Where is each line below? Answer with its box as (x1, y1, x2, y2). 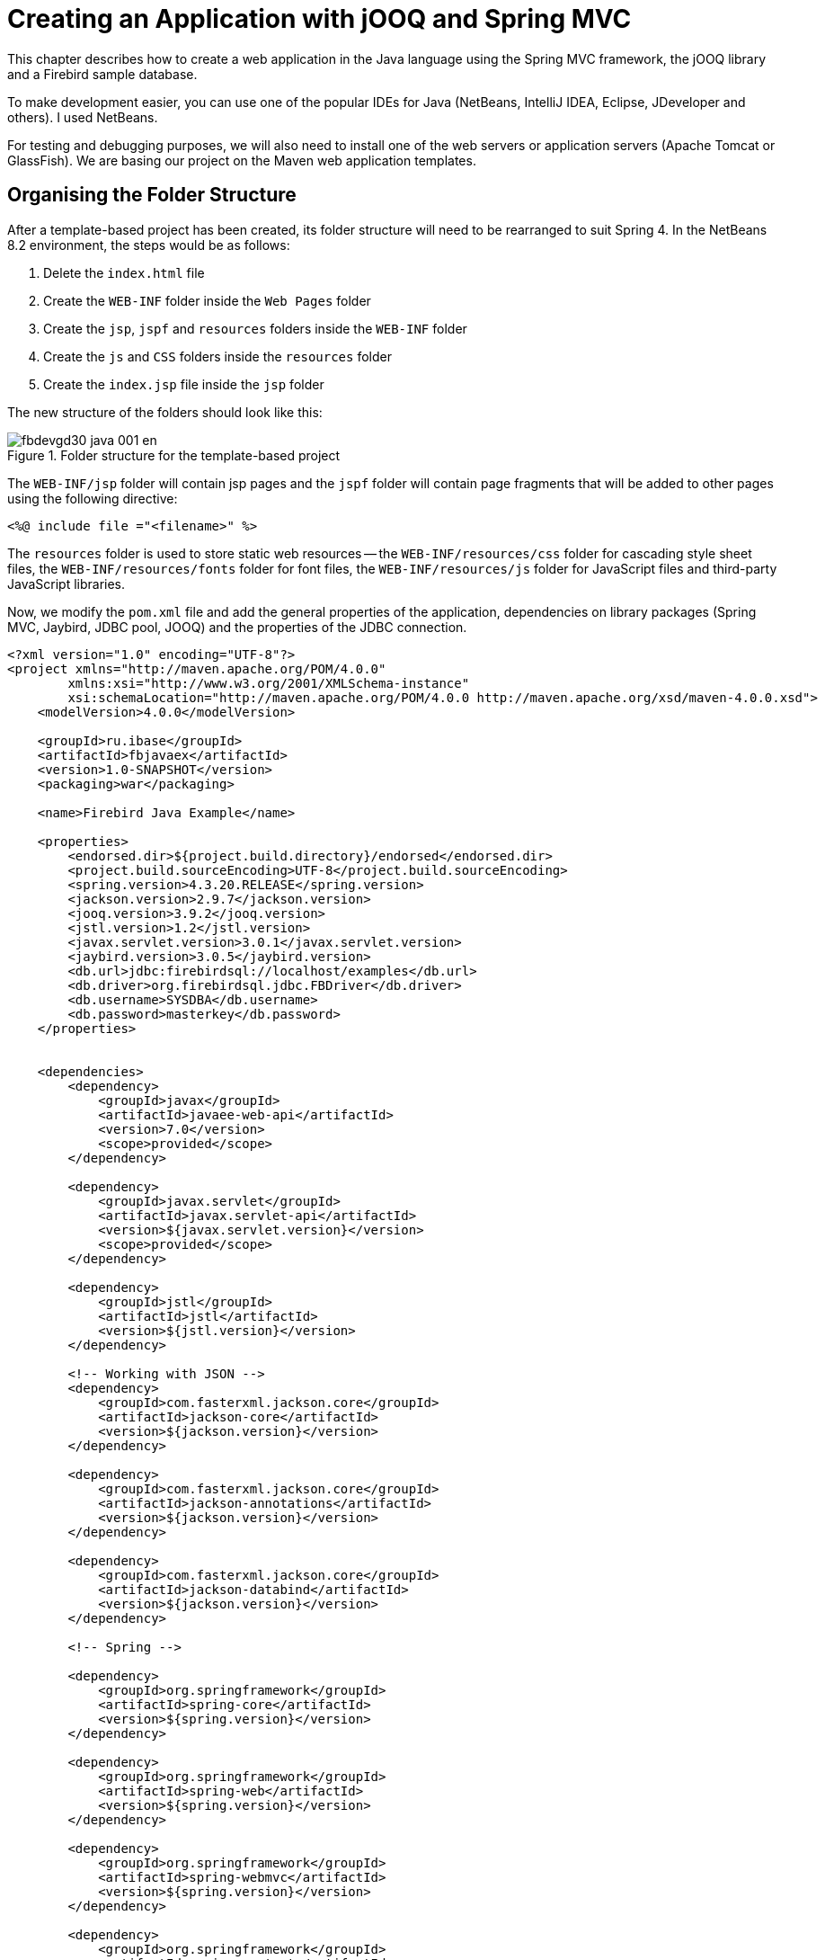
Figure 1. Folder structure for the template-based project (7, 447, 341, 463)
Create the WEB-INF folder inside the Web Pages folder (43, 292, 371, 308)
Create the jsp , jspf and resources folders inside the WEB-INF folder (43, 320, 467, 336)
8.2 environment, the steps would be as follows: (7, 236, 290, 253)
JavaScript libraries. (7, 575, 126, 592)
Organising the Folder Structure (7, 183, 297, 207)
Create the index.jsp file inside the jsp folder (43, 376, 324, 392)
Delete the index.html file (43, 264, 205, 281)
